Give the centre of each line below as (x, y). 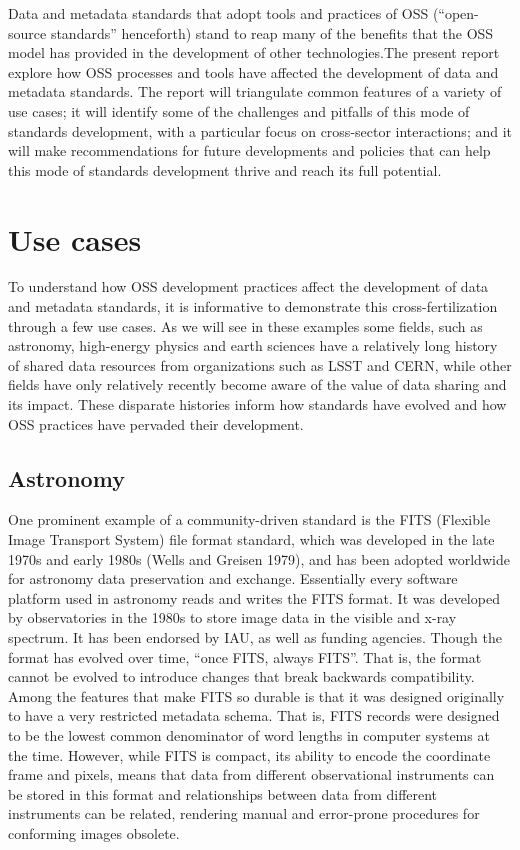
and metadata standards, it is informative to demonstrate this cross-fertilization (253, 306)
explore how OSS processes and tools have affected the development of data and (253, 71)
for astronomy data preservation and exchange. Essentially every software (233, 578)
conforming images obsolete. (94, 832)
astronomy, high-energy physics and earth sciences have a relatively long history (253, 345)
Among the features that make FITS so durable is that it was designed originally (256, 695)
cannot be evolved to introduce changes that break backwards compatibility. (241, 676)
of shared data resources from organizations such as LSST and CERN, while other (260, 364)
